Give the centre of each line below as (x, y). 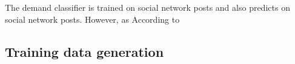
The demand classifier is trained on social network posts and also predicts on (147, 7)
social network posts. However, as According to (92, 19)
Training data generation (85, 51)
